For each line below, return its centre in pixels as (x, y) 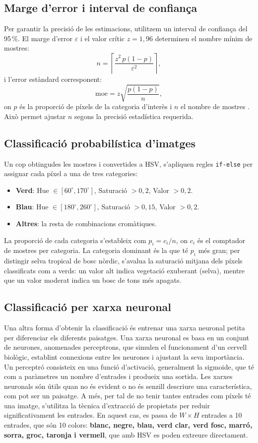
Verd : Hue (32, 190)
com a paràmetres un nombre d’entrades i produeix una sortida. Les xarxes (118, 376)
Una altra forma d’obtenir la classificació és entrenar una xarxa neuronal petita (125, 328)
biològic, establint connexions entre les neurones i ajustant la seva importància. (124, 356)
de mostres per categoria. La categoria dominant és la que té (96, 250)
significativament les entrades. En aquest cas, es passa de (91, 415)
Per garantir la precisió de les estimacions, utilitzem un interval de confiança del (126, 29)
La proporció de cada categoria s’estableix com (75, 240)
